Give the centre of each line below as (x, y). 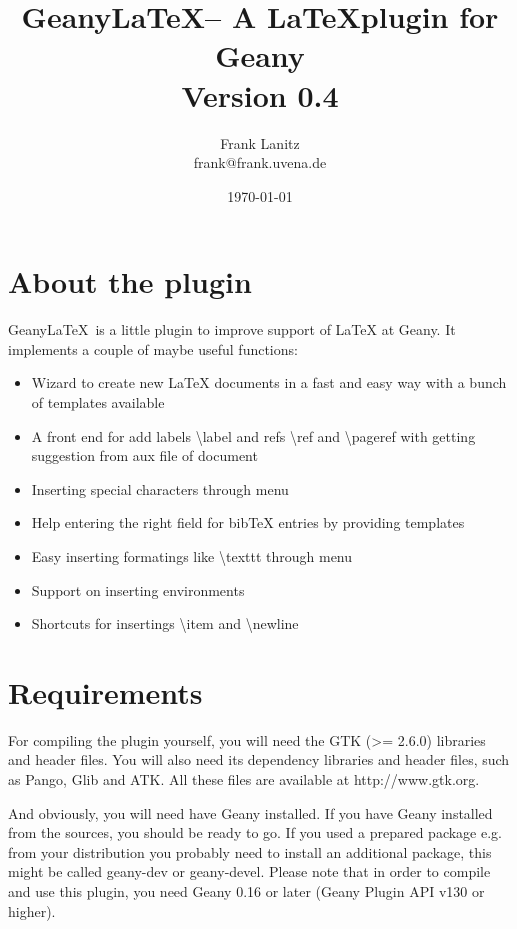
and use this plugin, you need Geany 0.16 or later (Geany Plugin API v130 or (246, 891)
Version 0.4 (260, 94)
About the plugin (130, 281)
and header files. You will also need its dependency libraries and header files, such (259, 759)
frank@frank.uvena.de (260, 162)
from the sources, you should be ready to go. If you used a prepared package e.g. (255, 832)
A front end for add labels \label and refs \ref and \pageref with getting (253, 435)
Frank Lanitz (260, 142)
